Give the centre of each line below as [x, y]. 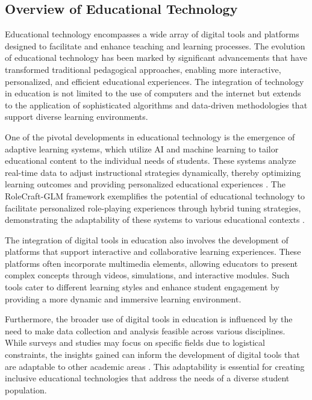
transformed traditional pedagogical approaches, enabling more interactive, [143, 69]
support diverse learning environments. [76, 117]
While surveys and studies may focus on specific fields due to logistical [135, 342]
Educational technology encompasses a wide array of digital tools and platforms [152, 34]
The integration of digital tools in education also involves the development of [147, 239]
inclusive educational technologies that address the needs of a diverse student [147, 378]
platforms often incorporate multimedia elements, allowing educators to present [151, 263]
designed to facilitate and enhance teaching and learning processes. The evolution [155, 45]
